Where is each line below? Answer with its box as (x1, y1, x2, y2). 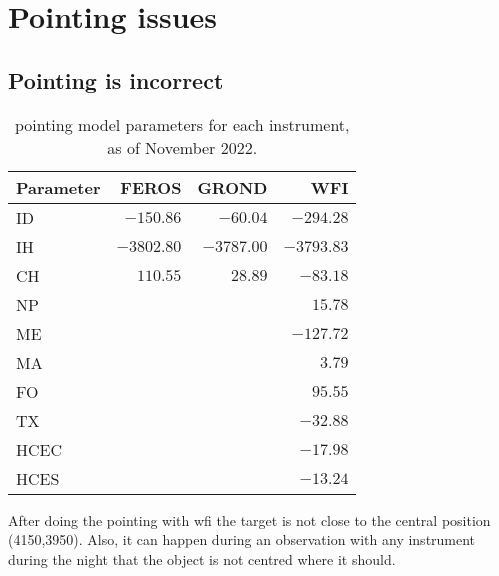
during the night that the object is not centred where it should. (8, 548, 396, 569)
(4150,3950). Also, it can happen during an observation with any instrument (8, 529, 476, 550)
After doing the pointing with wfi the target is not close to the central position (8, 509, 491, 530)
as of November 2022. (107, 135, 258, 159)
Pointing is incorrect (8, 64, 224, 95)
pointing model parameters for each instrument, (14, 112, 350, 136)
